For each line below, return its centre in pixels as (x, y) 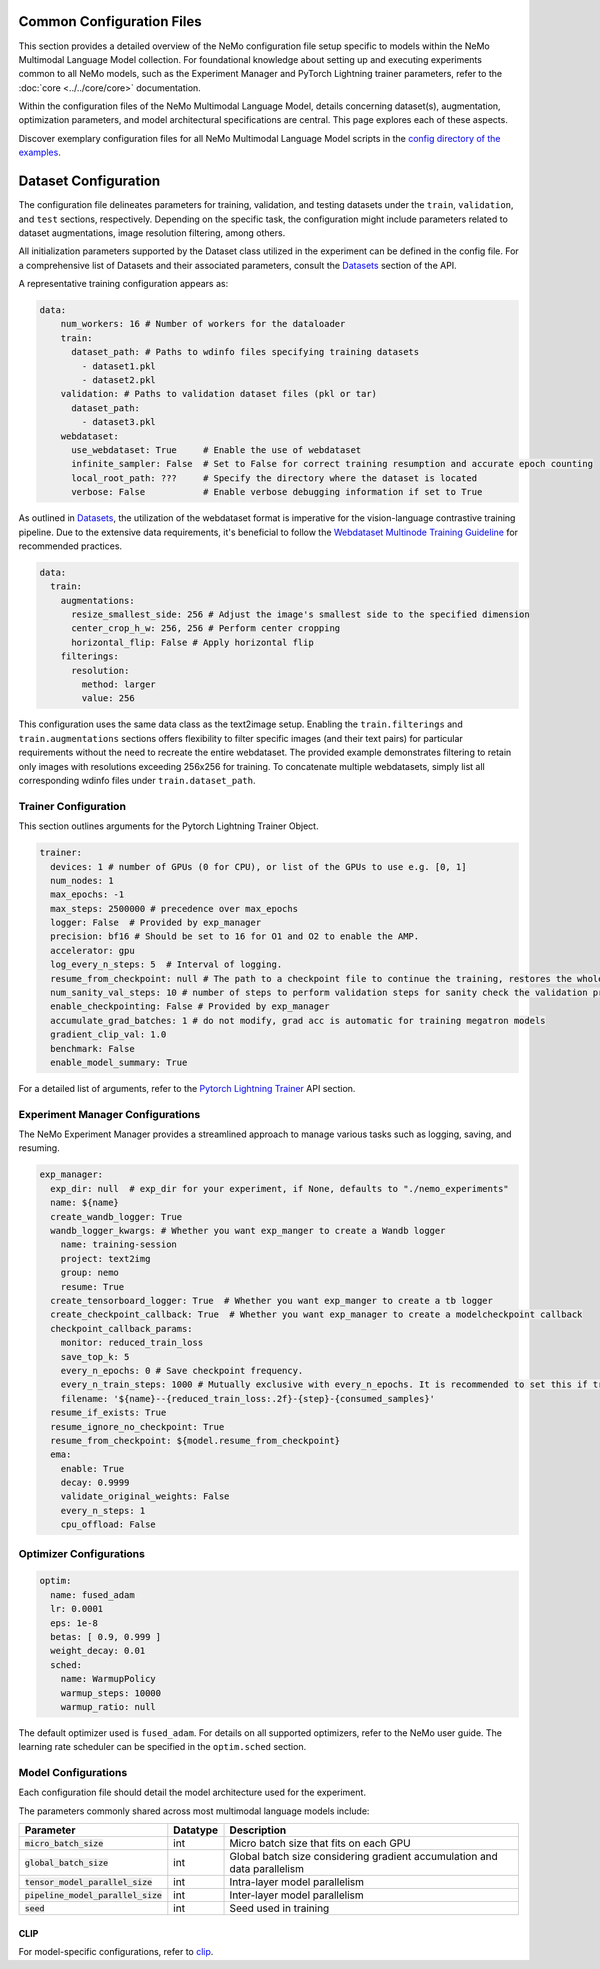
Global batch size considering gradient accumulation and (364, 1857)
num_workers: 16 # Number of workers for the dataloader (203, 324)
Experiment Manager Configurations (109, 1114)
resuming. (39, 1148)
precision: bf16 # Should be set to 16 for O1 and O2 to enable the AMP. (235, 936)
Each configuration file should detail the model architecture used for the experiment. (192, 1792)
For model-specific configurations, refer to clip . (116, 1952)
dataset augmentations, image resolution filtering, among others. (152, 232)
